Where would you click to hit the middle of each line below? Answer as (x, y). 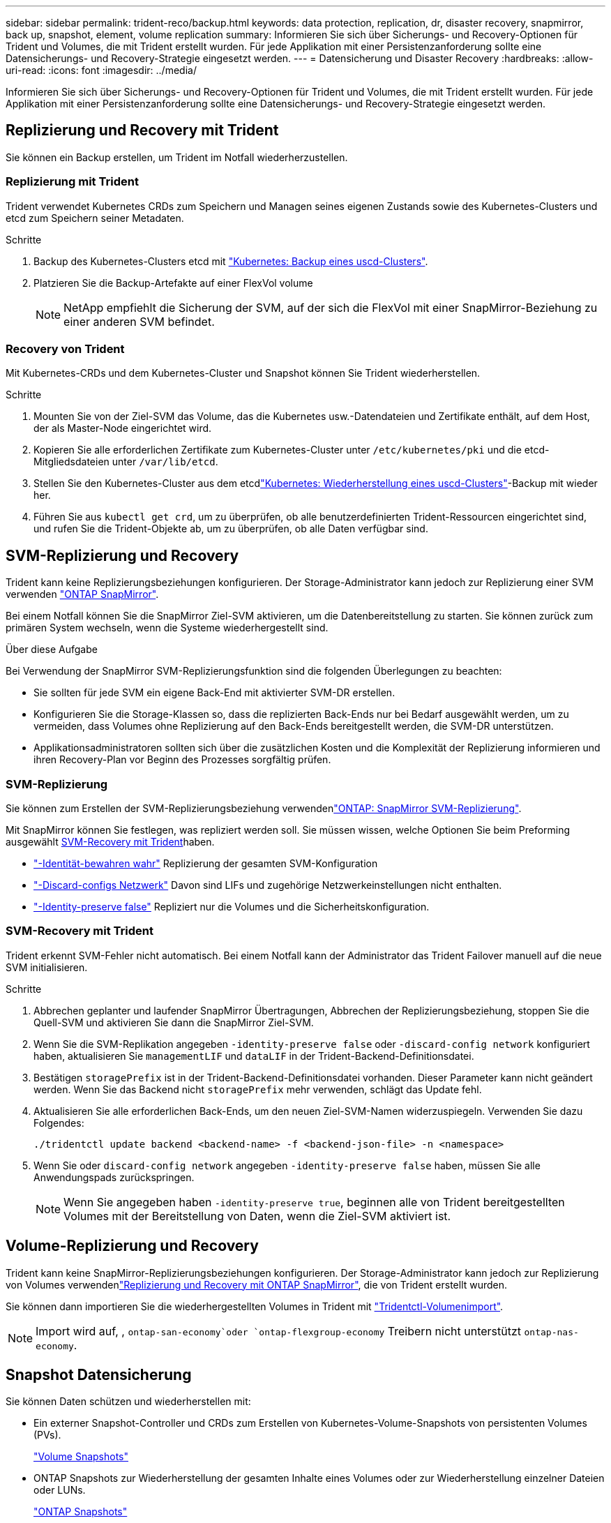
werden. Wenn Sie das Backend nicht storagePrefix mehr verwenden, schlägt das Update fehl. (258, 1089)
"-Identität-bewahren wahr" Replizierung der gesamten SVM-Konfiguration (206, 863)
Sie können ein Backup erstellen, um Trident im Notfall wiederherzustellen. (177, 157)
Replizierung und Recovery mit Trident (142, 130)
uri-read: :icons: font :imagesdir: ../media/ (101, 70)
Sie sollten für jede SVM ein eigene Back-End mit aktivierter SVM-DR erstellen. (214, 693)
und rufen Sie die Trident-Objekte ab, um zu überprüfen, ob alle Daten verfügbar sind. (231, 529)
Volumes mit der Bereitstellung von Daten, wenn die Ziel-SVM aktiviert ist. (257, 1216)
